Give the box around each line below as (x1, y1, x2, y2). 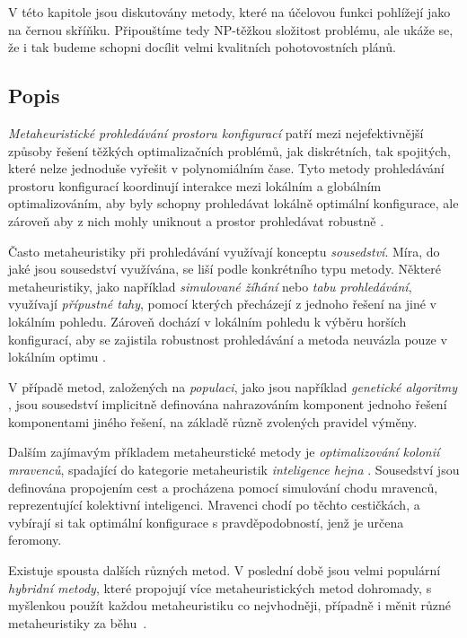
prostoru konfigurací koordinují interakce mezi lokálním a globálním (8, 176, 382, 195)
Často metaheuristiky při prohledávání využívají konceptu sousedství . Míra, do (8, 241, 440, 260)
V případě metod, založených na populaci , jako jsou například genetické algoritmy (8, 377, 457, 396)
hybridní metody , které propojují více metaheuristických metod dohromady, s (8, 578, 432, 597)
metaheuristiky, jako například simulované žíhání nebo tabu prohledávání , (8, 276, 412, 295)
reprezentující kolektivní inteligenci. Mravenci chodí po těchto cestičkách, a (8, 495, 420, 514)
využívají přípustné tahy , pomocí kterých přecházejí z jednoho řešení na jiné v (8, 294, 436, 313)
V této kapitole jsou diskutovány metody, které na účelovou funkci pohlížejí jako (8, 3, 451, 21)
